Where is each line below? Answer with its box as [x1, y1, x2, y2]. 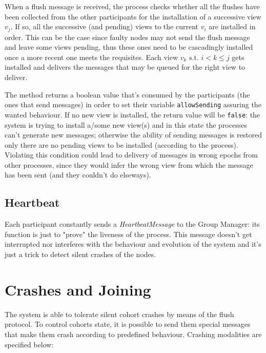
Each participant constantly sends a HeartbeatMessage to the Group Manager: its [5, 219, 260, 229]
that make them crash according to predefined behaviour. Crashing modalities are [5, 328, 262, 339]
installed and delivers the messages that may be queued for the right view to [5, 62, 245, 72]
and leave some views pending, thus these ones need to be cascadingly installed [5, 42, 253, 52]
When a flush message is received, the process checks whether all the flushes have [5, 1, 260, 11]
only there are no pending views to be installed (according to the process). [5, 139, 238, 150]
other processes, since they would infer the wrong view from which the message [5, 159, 253, 170]
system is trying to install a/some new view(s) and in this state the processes [5, 119, 247, 130]
